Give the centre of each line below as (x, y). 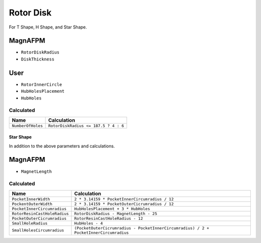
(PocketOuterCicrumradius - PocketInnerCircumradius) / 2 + (142, 228)
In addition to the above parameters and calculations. (62, 146)
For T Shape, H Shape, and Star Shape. (48, 27)
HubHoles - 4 (88, 223)
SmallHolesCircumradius (38, 230)
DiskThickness (38, 59)
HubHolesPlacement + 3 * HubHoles (112, 208)
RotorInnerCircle (42, 84)
